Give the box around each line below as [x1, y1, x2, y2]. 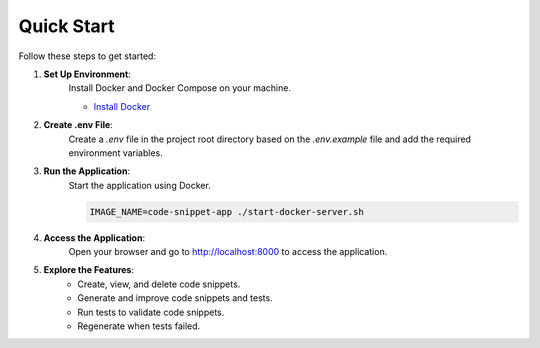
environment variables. [68, 146, 164, 159]
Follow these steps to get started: [18, 50, 157, 62]
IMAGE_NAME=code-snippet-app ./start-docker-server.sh [89, 206, 364, 217]
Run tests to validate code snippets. [77, 306, 225, 318]
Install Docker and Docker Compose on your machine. [68, 82, 292, 94]
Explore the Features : [43, 264, 135, 276]
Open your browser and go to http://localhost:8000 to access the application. [68, 246, 388, 258]
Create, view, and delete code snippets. [77, 278, 241, 290]
